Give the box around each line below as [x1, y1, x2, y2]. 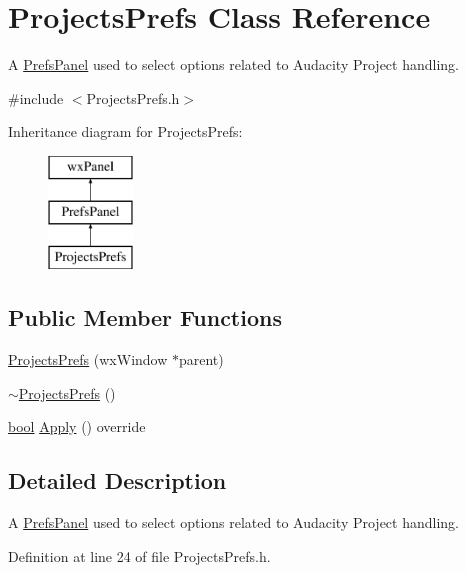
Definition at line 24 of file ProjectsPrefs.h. [8, 545, 271, 566]
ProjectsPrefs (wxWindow [8, 349, 168, 370]
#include [8, 87, 64, 108]
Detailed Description [8, 465, 227, 496]
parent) [178, 349, 224, 370]
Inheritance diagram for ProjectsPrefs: [8, 121, 243, 142]
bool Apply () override [8, 416, 146, 437]
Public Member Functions [8, 302, 282, 333]
